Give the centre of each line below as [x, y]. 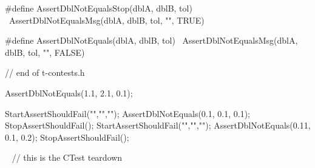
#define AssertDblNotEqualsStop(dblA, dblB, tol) [99, 8]
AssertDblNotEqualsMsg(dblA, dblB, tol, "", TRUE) [107, 20]
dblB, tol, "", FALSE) [45, 52]
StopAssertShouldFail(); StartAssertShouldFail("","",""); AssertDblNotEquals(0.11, [158, 125]
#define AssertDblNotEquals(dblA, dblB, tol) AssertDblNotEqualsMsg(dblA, [151, 40]
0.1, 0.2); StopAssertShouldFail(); [67, 137]
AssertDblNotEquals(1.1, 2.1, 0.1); [69, 92]
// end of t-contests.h [45, 72]
